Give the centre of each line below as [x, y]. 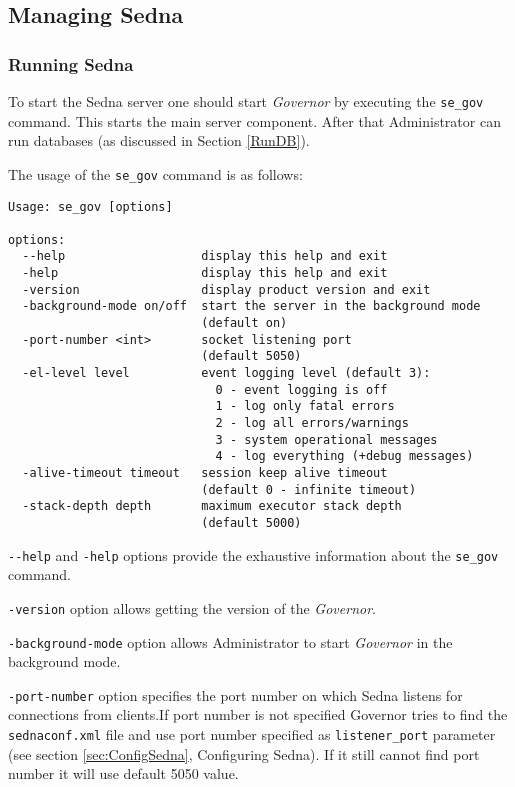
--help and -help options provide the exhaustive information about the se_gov [253, 554]
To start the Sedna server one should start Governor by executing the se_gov [246, 101]
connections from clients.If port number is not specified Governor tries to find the [258, 714]
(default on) [244, 323]
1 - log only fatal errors [305, 406]
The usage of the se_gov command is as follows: [155, 173]
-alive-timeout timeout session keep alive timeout [205, 473]
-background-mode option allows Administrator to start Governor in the [230, 641]
